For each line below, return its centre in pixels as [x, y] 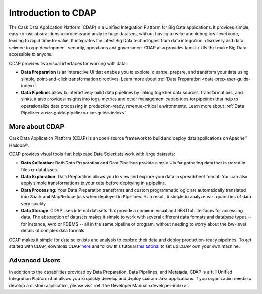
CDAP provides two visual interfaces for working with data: [68, 63]
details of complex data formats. [53, 231]
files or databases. [40, 169]
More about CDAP [37, 127]
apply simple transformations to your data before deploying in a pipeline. [94, 183]
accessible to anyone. [31, 54]
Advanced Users [35, 260]
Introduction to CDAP [53, 13]
